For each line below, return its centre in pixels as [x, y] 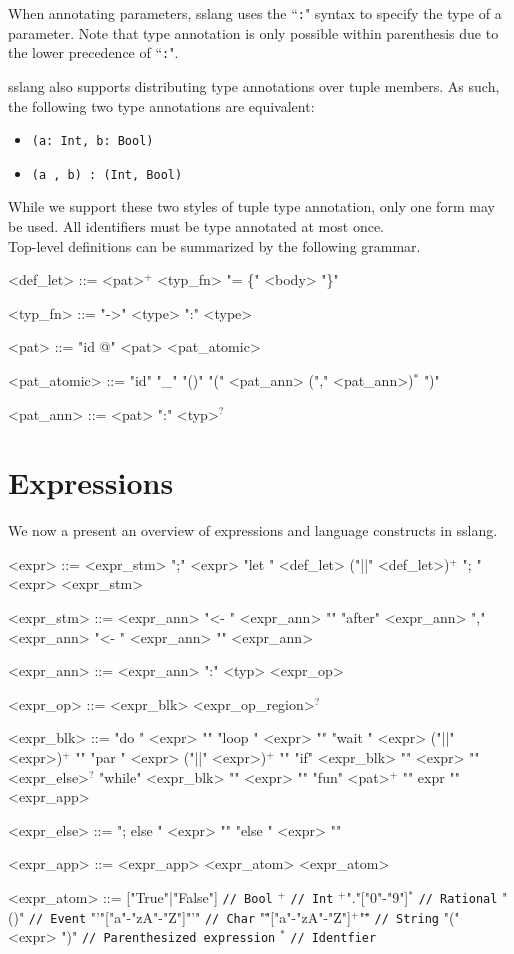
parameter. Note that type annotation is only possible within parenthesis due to [253, 32]
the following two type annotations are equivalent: [161, 105]
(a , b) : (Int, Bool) [107, 174]
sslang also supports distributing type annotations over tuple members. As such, [254, 85]
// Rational [458, 899]
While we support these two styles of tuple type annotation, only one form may [251, 206]
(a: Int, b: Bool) [92, 141]
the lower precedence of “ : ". [93, 52]
